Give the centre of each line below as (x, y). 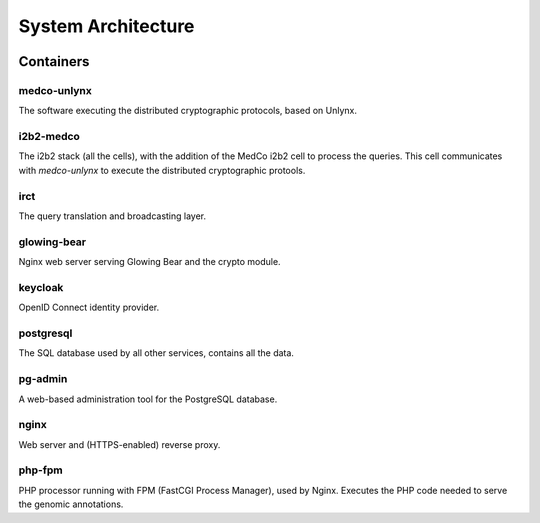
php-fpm (41, 470)
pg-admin (43, 379)
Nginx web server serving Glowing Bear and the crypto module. (149, 262)
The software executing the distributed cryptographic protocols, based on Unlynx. (188, 111)
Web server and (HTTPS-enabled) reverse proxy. (119, 444)
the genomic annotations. (71, 504)
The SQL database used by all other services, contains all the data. (156, 353)
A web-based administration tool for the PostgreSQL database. (148, 399)
